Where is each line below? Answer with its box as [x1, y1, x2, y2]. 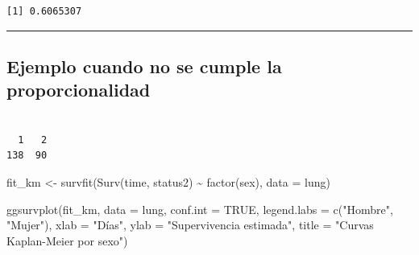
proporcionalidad [6, 77, 151, 102]
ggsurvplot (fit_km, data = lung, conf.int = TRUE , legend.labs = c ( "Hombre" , [6, 200, 393, 217]
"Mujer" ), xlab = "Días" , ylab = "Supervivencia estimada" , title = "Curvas [6, 216, 374, 233]
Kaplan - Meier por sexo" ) [6, 232, 128, 249]
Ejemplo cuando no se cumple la [6, 53, 282, 78]
